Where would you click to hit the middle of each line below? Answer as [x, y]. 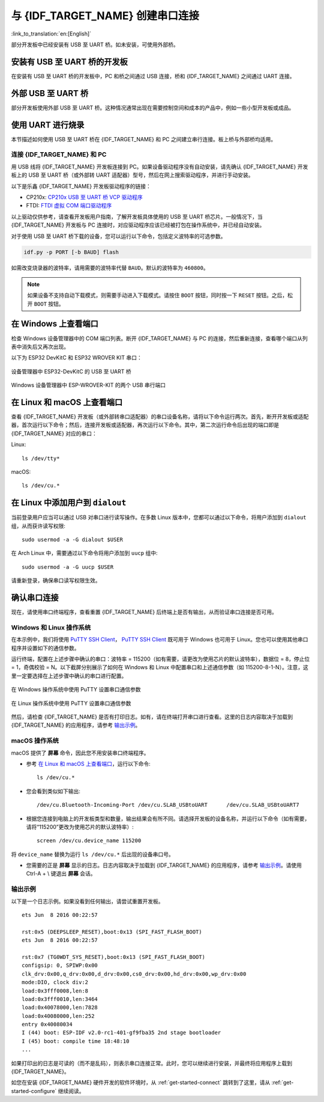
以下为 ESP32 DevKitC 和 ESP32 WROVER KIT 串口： [76, 358]
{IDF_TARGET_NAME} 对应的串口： [54, 433]
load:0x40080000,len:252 [58, 1016]
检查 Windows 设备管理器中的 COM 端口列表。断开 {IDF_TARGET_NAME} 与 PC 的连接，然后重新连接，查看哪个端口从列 [160, 338]
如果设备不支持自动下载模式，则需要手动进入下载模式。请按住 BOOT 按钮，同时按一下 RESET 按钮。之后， [157, 295]
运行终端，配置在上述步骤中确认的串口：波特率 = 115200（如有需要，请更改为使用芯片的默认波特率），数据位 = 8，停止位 [160, 659]
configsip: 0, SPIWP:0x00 [60, 966]
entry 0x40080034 [47, 1024]
